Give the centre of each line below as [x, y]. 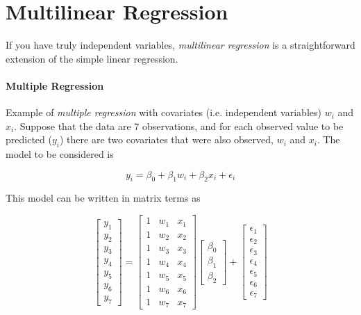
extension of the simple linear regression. [92, 58]
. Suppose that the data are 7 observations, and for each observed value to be [179, 126]
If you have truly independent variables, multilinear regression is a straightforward [180, 45]
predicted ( [29, 139]
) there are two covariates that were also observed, [166, 139]
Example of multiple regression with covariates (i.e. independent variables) [163, 112]
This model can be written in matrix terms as [103, 198]
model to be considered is [60, 154]
